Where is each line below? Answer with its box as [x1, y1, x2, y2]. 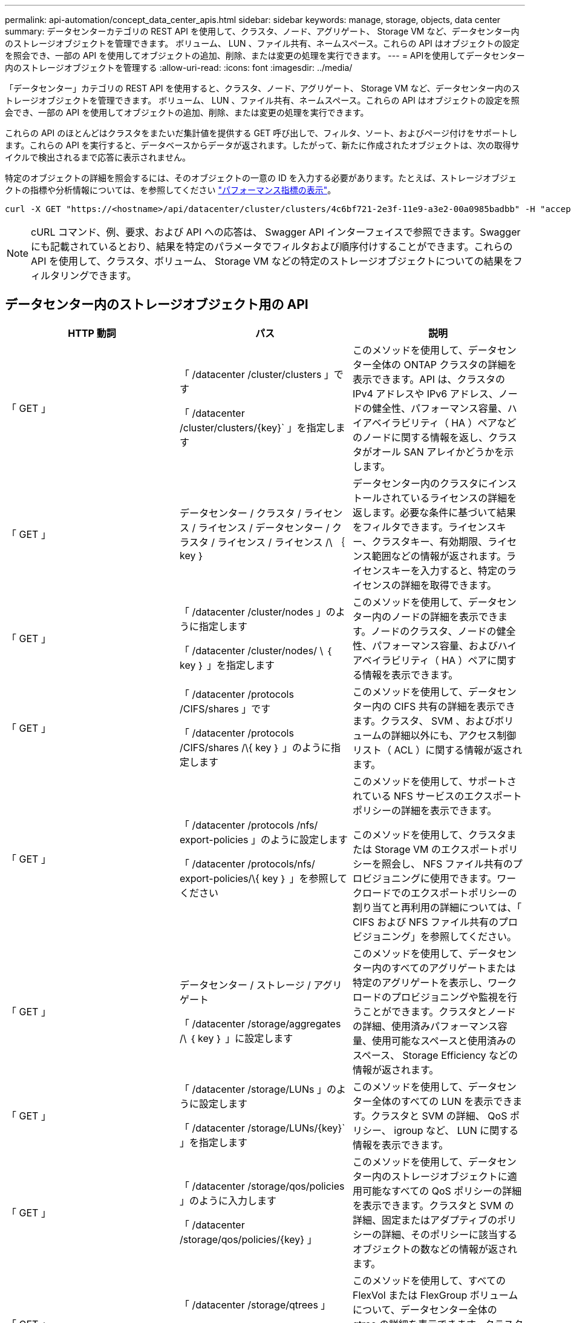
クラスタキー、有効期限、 [371, 535, 488, 548]
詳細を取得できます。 [400, 579, 497, 591]
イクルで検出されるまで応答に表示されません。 [5, 152, 191, 162]
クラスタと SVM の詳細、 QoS [371, 1109, 507, 1122]
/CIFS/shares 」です [179, 702, 271, 715]
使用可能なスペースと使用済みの [371, 1034, 517, 1047]
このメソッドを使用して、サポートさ [352, 775, 517, 787]
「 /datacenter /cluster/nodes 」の [179, 605, 336, 618]
